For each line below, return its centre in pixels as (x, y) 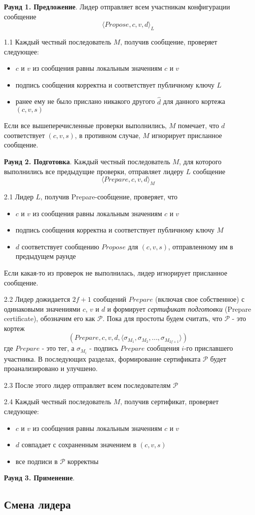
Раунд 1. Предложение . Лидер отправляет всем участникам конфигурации (117, 6)
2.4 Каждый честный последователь (58, 401)
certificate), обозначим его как (50, 318)
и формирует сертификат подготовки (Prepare (179, 308)
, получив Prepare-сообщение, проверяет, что (109, 196)
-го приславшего (209, 348)
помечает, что (198, 125)
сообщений (110, 299)
